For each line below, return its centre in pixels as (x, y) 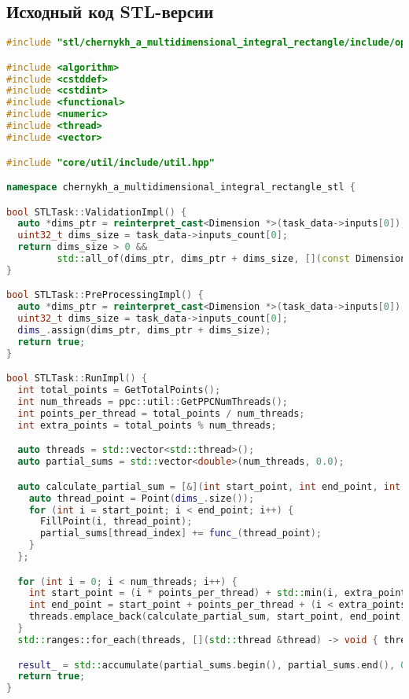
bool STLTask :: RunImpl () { (77, 379)
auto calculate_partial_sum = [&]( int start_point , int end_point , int (209, 486)
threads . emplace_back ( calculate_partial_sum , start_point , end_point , (217, 617)
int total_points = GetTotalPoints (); (119, 390)
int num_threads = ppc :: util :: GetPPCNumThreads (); (153, 402)
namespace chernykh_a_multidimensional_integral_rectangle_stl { (181, 188)
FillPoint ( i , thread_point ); (116, 522)
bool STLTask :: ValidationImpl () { (97, 212)
